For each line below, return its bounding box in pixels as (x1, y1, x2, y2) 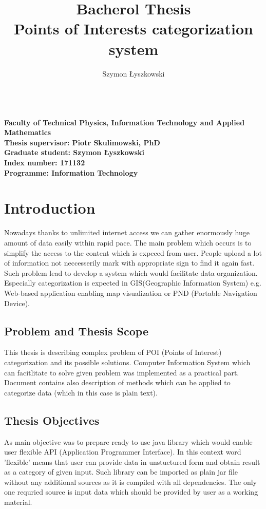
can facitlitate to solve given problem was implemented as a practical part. (4, 367, 239, 378)
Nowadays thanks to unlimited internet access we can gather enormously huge (4, 227, 250, 238)
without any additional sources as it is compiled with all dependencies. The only (4, 476, 257, 487)
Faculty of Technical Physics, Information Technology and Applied (4, 117, 245, 127)
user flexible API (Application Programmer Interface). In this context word (4, 446, 241, 457)
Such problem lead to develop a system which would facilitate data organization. (4, 267, 258, 278)
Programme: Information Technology (4, 167, 138, 178)
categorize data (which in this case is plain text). (4, 387, 158, 398)
